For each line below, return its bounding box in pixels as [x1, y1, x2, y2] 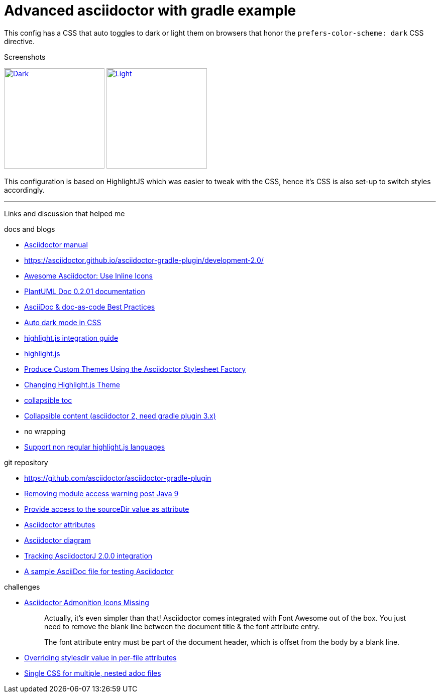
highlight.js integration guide [24, 333, 119, 342]
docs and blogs [4, 224, 55, 233]
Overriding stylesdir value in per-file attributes [24, 653, 177, 662]
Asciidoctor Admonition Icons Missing [24, 598, 149, 607]
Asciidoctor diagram [24, 535, 91, 544]
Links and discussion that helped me [4, 209, 125, 218]
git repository [4, 458, 48, 467]
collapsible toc [24, 395, 72, 404]
